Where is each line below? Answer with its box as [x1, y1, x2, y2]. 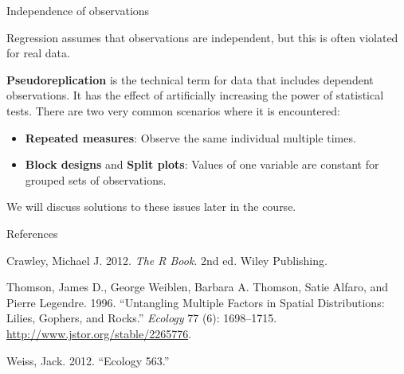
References [6, 224, 58, 241]
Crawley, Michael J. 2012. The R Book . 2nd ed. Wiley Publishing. [6, 251, 328, 268]
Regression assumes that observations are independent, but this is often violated [6, 29, 398, 45]
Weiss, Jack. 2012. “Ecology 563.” [6, 352, 170, 368]
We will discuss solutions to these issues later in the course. [6, 198, 296, 215]
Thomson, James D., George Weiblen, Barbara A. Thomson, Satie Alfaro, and [6, 279, 389, 295]
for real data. [6, 45, 70, 61]
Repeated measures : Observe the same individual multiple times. [25, 129, 356, 146]
